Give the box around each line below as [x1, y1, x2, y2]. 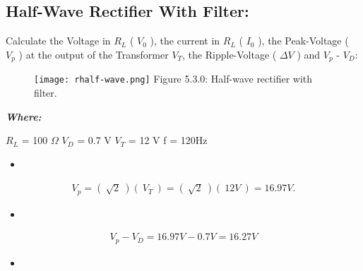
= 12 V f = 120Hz [128, 133, 208, 147]
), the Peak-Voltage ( [258, 33, 349, 48]
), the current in [150, 33, 220, 48]
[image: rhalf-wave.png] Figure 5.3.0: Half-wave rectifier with [34, 71, 313, 86]
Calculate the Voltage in [6, 33, 111, 48]
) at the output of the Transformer [18, 47, 169, 61]
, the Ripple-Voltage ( [182, 47, 277, 61]
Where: [6, 109, 42, 124]
